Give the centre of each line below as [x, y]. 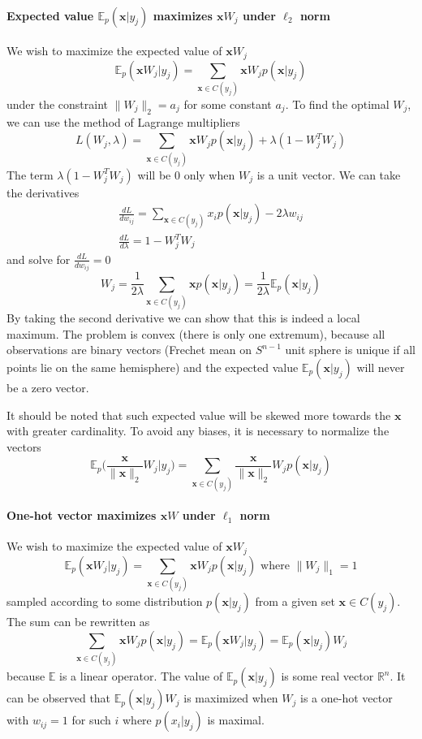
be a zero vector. [48, 387]
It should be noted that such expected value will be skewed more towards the [199, 415]
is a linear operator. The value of [141, 676]
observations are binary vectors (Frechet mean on [129, 350]
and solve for [39, 259]
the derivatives [43, 192]
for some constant [228, 104]
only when [209, 174]
